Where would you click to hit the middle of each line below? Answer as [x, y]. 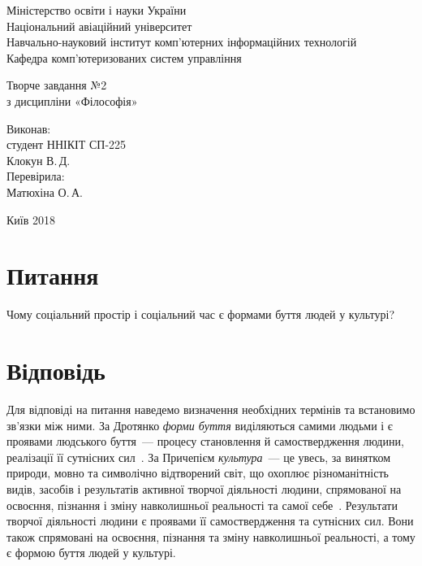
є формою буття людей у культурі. [91, 553]
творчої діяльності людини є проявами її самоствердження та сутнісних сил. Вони [210, 521]
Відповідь [56, 370]
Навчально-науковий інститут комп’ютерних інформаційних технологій [182, 42]
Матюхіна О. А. [45, 192]
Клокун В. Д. [39, 160]
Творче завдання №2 [57, 85]
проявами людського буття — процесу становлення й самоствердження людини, [205, 441]
